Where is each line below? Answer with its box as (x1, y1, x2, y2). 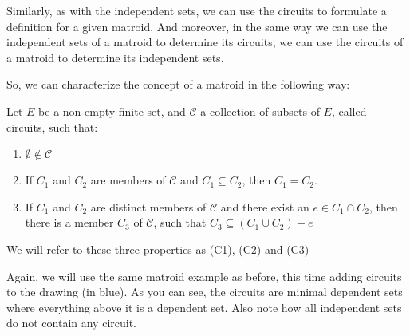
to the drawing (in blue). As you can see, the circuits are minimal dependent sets (6, 283, 403, 300)
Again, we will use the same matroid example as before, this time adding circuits (6, 267, 402, 284)
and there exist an (220, 198, 309, 215)
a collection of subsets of (200, 102, 320, 119)
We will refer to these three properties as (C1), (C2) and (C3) (6, 240, 309, 257)
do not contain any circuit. (6, 314, 137, 331)
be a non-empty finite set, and (38, 102, 186, 119)
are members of (90, 172, 166, 188)
